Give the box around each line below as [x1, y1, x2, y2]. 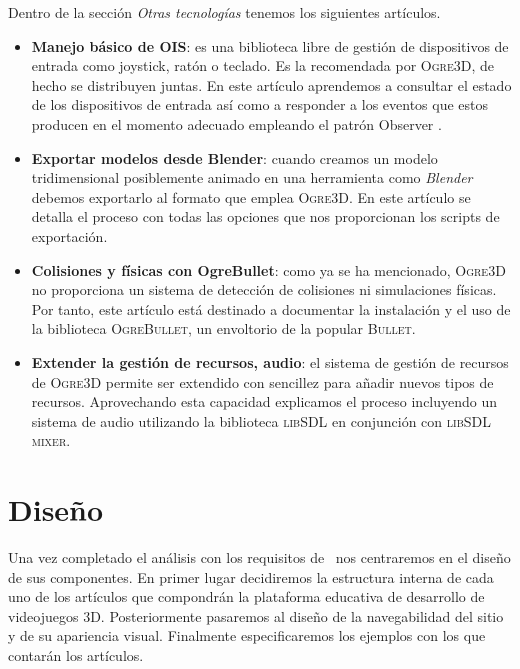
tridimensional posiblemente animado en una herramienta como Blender [31, 167, 473, 188]
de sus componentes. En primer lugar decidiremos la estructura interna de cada [8, 566, 494, 587]
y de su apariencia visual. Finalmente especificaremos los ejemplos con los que [8, 625, 486, 646]
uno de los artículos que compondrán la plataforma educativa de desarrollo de [8, 586, 485, 607]
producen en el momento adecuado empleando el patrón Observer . [31, 113, 442, 134]
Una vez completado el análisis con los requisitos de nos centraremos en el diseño [8, 547, 511, 567]
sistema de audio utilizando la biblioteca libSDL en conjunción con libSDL [31, 410, 491, 431]
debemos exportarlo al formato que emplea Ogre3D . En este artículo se [31, 186, 471, 207]
